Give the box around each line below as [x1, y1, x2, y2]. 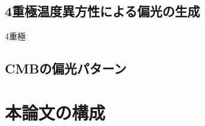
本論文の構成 [5, 100, 106, 124]
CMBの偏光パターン [5, 59, 127, 78]
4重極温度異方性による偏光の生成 [5, 2, 200, 20]
